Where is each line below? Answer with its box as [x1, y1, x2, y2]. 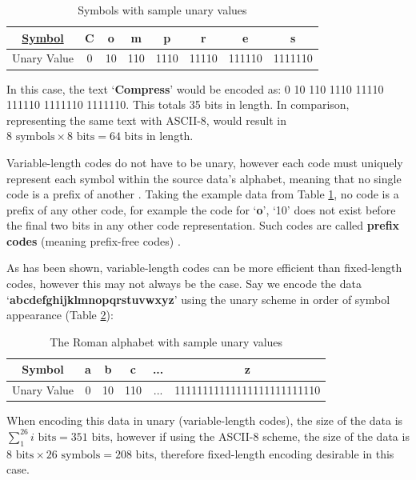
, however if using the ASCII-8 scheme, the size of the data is [110, 427, 410, 444]
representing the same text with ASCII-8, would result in [6, 111, 286, 128]
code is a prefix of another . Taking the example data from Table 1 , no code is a [6, 186, 399, 202]
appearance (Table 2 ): [6, 306, 114, 323]
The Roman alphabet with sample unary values [50, 333, 283, 350]
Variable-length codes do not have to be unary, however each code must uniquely [6, 154, 403, 170]
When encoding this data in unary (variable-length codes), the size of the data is [6, 412, 403, 429]
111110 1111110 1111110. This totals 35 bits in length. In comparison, [6, 96, 350, 113]
